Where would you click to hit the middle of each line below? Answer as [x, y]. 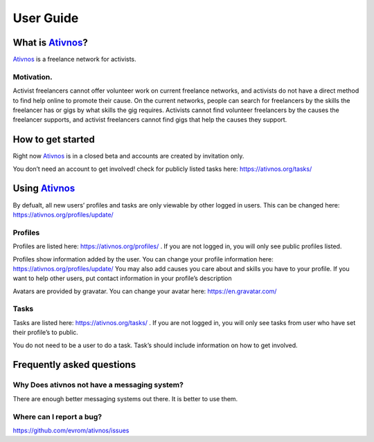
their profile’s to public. [46, 333]
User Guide [46, 18]
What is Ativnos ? [50, 43]
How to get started [54, 139]
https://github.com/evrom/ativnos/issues [71, 430]
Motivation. [33, 77]
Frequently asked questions [74, 365]
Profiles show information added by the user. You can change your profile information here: [143, 259]
